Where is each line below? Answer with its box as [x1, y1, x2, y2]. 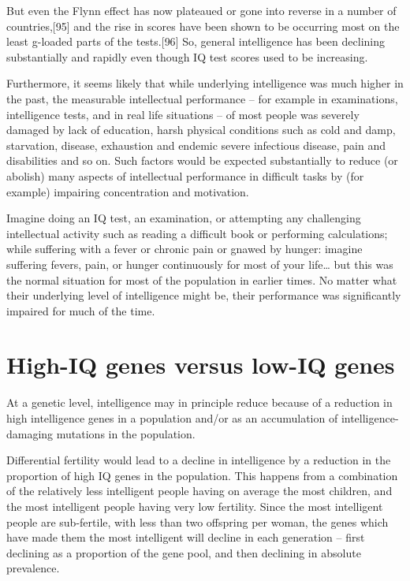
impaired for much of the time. [6, 302, 155, 318]
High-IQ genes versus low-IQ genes [6, 348, 395, 381]
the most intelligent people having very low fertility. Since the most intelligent [6, 497, 383, 514]
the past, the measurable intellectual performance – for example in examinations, [6, 90, 398, 106]
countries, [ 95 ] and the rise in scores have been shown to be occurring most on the [6, 17, 400, 34]
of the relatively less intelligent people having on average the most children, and [6, 482, 393, 499]
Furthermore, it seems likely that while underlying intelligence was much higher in [6, 75, 404, 91]
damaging [6, 425, 54, 441]
